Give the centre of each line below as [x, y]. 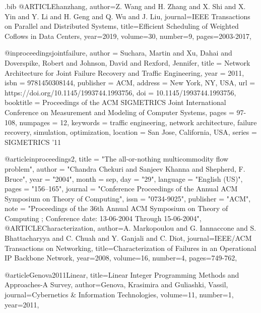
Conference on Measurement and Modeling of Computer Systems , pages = [119, 112]
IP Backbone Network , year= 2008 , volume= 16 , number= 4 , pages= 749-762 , [121, 258]
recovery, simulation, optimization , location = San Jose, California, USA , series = [131, 132]
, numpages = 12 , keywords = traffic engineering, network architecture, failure [136, 122]
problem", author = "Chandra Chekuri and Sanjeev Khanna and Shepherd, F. [125, 168]
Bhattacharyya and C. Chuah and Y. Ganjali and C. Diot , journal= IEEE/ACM [128, 238]
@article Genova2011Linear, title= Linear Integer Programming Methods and [122, 274]
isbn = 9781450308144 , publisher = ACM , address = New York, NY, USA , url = [130, 83]
